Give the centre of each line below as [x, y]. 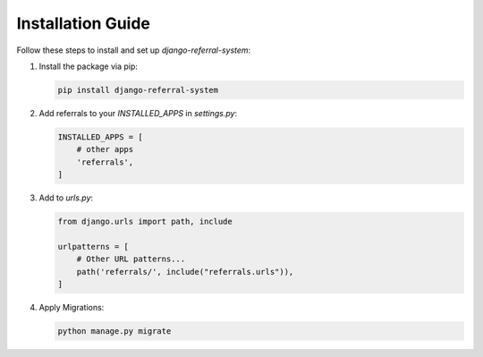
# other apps [105, 149]
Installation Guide [84, 23]
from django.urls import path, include [145, 222]
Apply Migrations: [72, 307]
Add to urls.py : [66, 198]
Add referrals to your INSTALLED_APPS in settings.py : [138, 113]
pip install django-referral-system [138, 90]
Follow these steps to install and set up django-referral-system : [134, 50]
